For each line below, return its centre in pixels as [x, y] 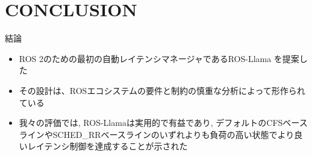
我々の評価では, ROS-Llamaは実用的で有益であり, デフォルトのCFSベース [163, 123]
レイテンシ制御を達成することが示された [108, 146]
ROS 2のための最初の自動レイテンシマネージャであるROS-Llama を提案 [159, 58]
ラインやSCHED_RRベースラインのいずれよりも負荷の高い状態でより [157, 134]
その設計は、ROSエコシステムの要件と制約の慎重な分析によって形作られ [162, 90]
